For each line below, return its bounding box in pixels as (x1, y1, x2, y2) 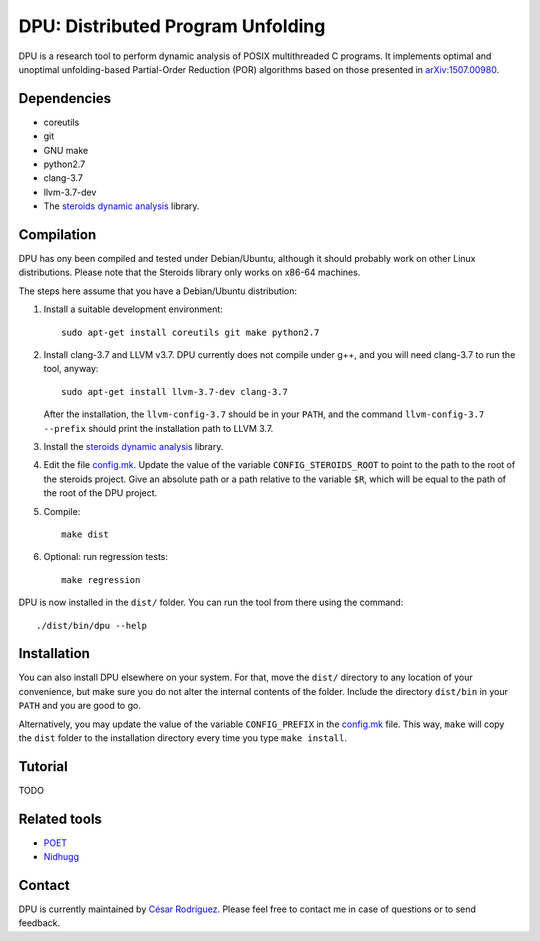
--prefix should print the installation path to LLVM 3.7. (43, 422, 274, 434)
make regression (61, 574, 141, 585)
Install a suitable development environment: (43, 303, 224, 315)
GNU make (43, 144, 89, 156)
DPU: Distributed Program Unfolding (18, 15, 326, 37)
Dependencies (18, 90, 112, 107)
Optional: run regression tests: (43, 551, 169, 563)
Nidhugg (43, 851, 80, 863)
